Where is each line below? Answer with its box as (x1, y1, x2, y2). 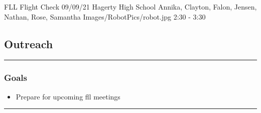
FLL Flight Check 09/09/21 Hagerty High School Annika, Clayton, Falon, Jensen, (4, 2, 257, 12)
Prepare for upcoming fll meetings (16, 91, 120, 101)
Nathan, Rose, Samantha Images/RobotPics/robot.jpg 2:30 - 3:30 (4, 11, 206, 22)
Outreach (4, 36, 53, 51)
